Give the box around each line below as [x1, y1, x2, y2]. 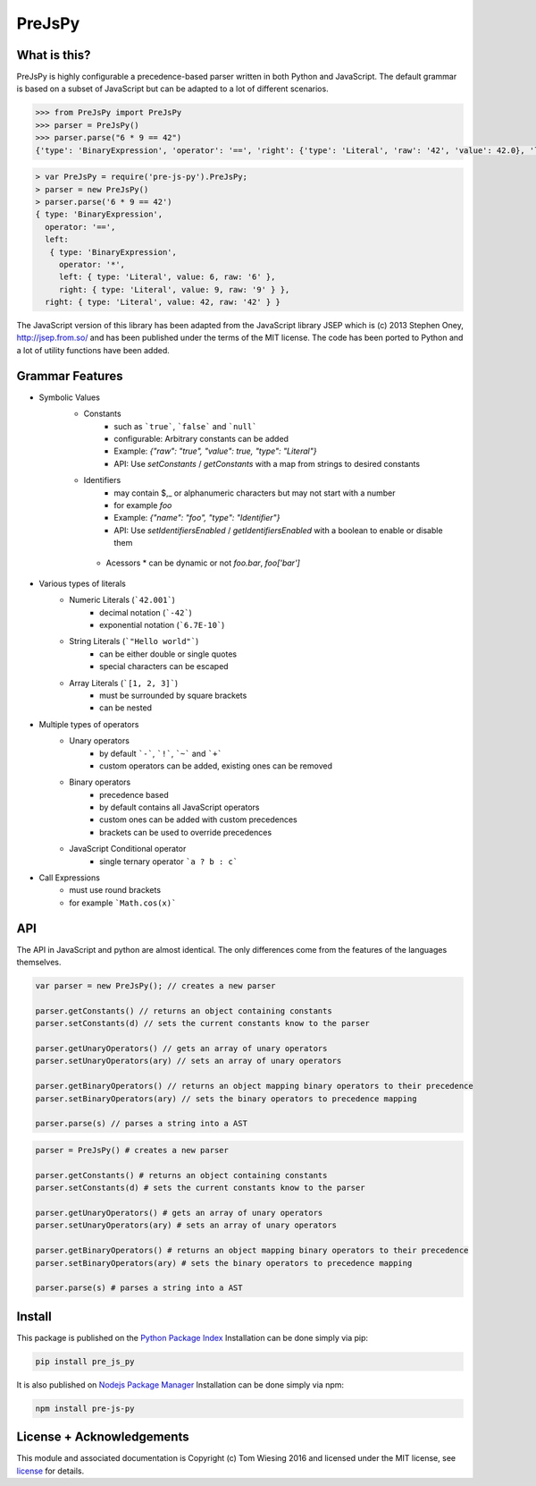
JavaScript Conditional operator [69, 844, 187, 854]
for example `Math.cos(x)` [69, 897, 177, 908]
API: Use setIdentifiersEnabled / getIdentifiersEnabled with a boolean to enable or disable [113, 524, 443, 536]
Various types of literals [38, 578, 127, 589]
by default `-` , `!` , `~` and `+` [99, 748, 222, 759]
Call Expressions [38, 872, 100, 883]
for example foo [113, 499, 172, 510]
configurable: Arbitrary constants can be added [113, 433, 289, 444]
